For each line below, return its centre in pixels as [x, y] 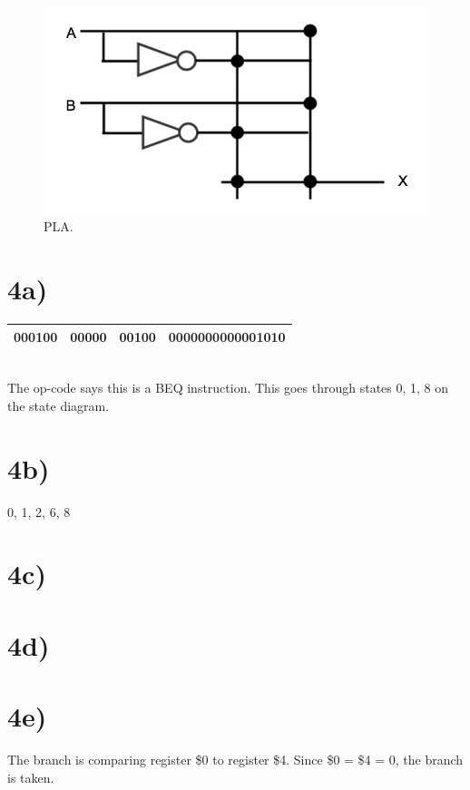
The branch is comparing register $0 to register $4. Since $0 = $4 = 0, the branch [235, 760]
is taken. [31, 777]
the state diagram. [59, 405]
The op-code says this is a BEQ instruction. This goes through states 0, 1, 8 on [228, 388]
